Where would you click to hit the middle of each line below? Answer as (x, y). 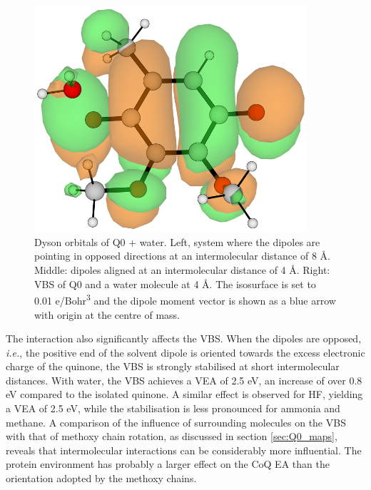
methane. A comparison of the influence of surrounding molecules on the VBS (176, 422)
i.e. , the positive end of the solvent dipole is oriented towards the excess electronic (185, 352)
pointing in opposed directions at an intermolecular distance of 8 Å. (182, 256)
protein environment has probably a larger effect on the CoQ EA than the (168, 464)
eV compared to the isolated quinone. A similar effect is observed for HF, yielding (184, 394)
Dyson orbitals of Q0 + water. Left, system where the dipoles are (177, 241)
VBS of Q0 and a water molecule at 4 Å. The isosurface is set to (175, 284)
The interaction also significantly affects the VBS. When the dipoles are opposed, (184, 338)
